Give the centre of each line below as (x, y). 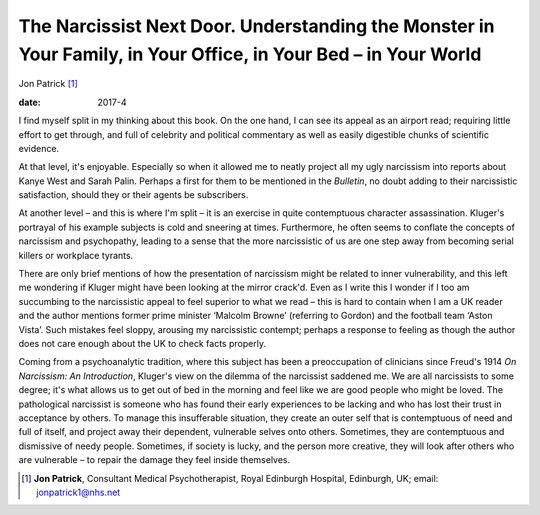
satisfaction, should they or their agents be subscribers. (133, 195)
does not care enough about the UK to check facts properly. (142, 343)
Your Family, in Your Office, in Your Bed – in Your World (250, 54)
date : (29, 102)
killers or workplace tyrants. (76, 255)
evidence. (39, 148)
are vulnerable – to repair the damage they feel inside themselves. (154, 460)
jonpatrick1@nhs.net (78, 492)
